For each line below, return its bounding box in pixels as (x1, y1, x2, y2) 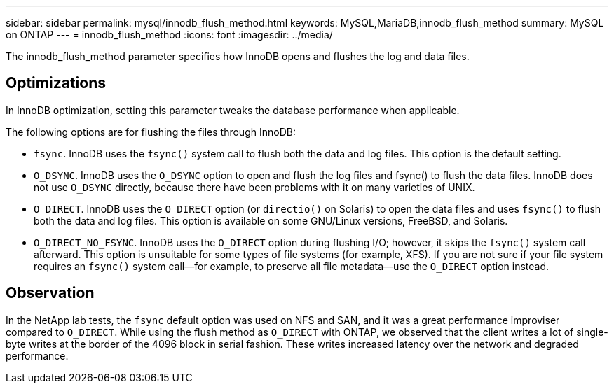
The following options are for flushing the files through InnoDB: (6, 125, 296, 138)
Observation (6, 284, 95, 302)
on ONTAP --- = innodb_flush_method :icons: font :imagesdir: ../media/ (6, 29, 333, 41)
